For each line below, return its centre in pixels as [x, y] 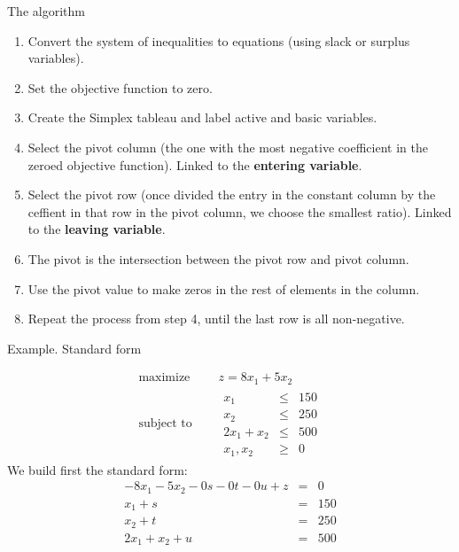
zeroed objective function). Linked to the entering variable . [195, 164]
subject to [165, 424]
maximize [164, 378]
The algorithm [46, 11]
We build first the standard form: [97, 469]
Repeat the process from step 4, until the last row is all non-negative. [216, 319]
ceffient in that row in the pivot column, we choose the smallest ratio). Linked [240, 211]
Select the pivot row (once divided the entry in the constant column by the [232, 194]
